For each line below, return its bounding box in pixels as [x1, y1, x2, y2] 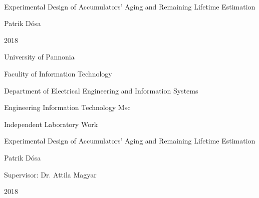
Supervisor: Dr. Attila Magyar [4, 169, 97, 179]
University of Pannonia [4, 51, 75, 62]
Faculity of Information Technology [4, 68, 112, 78]
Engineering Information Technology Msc [4, 102, 131, 112]
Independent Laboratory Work [4, 118, 98, 129]
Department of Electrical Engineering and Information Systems [4, 85, 198, 95]
